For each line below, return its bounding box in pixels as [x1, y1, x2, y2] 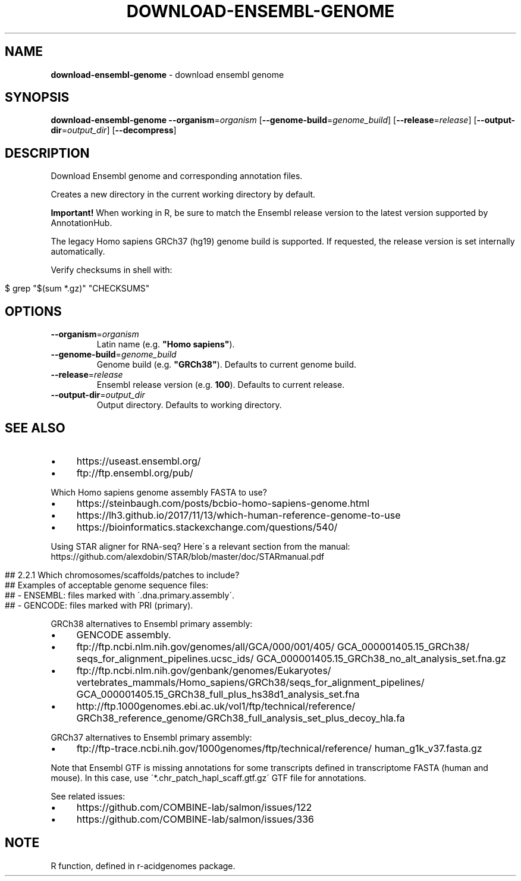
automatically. [51, 246, 105, 257]
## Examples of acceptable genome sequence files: [5, 579, 209, 590]
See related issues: [51, 791, 125, 801]
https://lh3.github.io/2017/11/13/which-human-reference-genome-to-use [76, 509, 401, 521]
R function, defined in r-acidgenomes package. [51, 860, 236, 871]
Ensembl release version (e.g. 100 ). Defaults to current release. [96, 380, 345, 390]
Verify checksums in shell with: [51, 265, 172, 275]
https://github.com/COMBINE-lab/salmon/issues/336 [76, 813, 314, 825]
